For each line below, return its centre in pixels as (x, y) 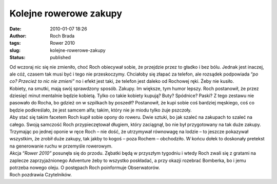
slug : (15, 50)
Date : (15, 29)
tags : (15, 43)
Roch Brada (62, 35)
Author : (18, 35)
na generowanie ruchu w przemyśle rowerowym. (61, 146)
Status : (17, 58)
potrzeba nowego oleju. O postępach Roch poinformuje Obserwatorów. (85, 168)
